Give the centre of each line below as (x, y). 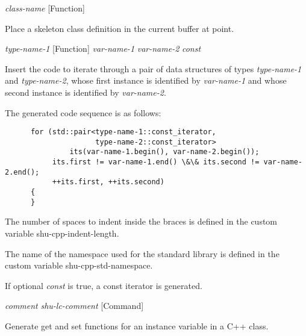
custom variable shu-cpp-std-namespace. (79, 265)
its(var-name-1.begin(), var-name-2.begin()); (164, 152)
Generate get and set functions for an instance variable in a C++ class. (137, 325)
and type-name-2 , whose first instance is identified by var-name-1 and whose (146, 80)
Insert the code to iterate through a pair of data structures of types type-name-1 (153, 68)
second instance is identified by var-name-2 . (86, 92)
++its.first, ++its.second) (108, 182)
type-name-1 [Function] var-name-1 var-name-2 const (103, 48)
